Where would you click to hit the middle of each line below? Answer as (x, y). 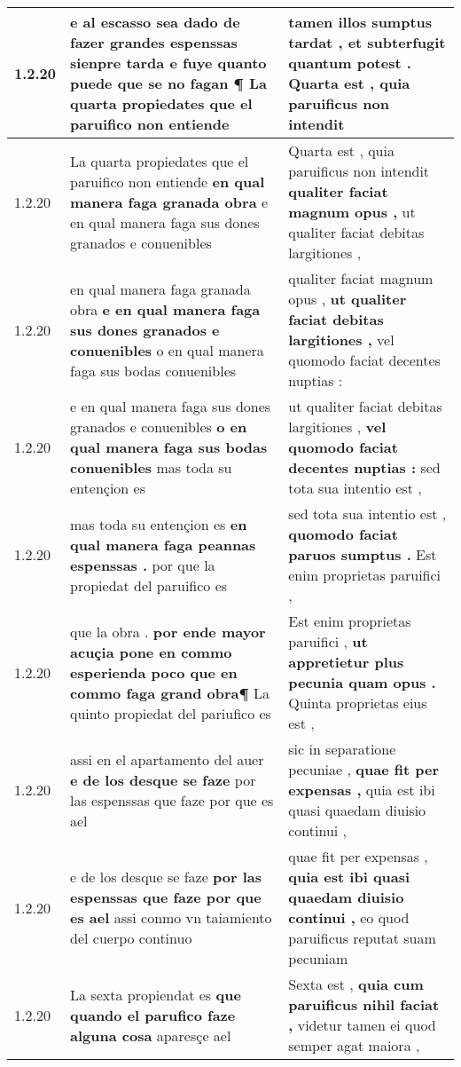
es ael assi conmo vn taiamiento (171, 917)
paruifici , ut (328, 641)
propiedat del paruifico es (149, 585)
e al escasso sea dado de (155, 22)
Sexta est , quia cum (356, 984)
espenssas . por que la (143, 565)
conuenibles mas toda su (151, 467)
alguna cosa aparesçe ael (151, 1035)
